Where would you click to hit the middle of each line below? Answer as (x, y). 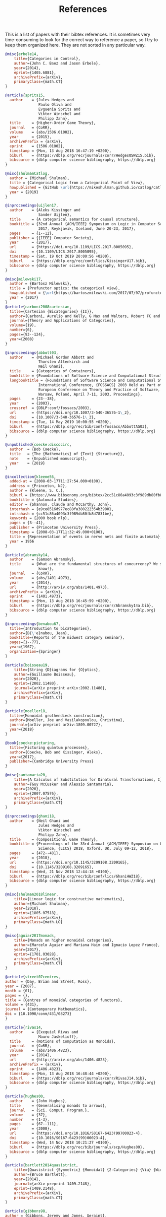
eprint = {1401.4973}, (36, 597)
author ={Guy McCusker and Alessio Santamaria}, (64, 784)
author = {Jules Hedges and (42, 100)
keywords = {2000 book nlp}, (40, 518)
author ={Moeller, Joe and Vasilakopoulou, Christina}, (67, 720)
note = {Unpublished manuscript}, (48, 458)
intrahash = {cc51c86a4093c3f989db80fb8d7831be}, (62, 514)
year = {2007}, (21, 986)
